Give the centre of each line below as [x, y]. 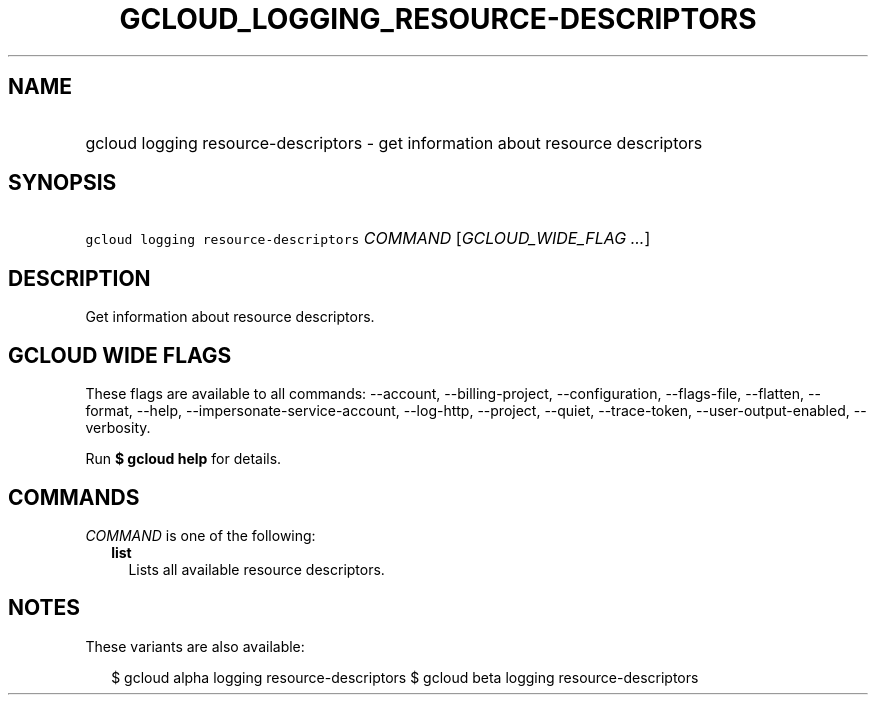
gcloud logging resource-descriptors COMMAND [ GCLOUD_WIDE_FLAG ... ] [368, 238]
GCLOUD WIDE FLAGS [120, 355]
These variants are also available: [195, 646]
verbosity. [118, 428]
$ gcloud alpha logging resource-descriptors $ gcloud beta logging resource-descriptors [405, 677]
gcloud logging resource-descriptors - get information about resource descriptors [394, 142]
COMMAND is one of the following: [200, 535]
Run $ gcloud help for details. [183, 459]
